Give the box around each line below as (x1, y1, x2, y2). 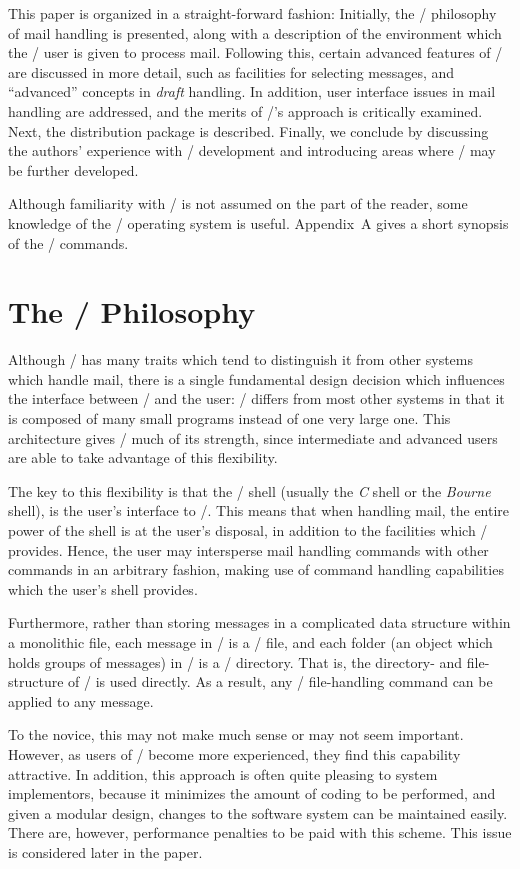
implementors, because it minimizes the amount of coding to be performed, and (8, 783, 496, 804)
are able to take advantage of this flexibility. (8, 447, 278, 468)
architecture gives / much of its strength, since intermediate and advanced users (8, 427, 498, 448)
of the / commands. (8, 232, 129, 253)
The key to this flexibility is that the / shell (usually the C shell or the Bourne (8, 480, 491, 501)
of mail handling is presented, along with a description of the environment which (8, 22, 502, 43)
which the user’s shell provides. (8, 578, 198, 599)
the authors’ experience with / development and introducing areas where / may (8, 140, 496, 161)
